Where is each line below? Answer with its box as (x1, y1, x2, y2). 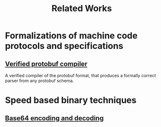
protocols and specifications (5, 41, 124, 51)
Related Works (51, 3, 112, 14)
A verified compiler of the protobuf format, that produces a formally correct (5, 73, 156, 78)
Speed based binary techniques (5, 95, 137, 106)
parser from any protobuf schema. (5, 78, 74, 83)
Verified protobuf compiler (5, 60, 88, 68)
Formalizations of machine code (5, 30, 138, 41)
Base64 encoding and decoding (5, 114, 104, 122)
